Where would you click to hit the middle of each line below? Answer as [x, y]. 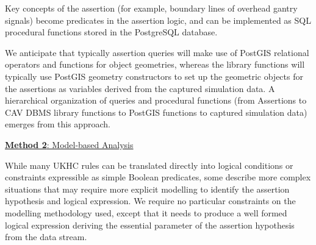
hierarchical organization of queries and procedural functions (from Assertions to [156, 100]
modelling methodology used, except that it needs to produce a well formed [146, 212]
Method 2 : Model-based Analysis [69, 144]
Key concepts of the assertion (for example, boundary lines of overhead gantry [151, 8]
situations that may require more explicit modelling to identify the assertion [147, 189]
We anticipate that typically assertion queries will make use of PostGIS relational [157, 52]
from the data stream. [46, 237]
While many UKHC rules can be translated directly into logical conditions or [149, 165]
